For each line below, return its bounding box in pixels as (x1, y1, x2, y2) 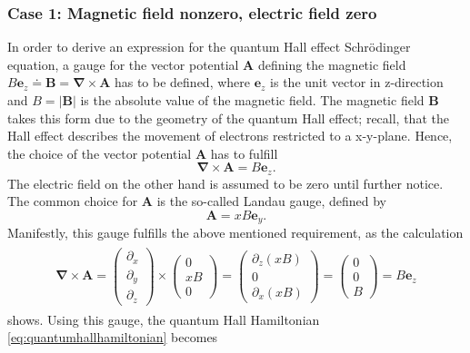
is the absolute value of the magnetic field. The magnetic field (80, 91, 425, 109)
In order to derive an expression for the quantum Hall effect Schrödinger (7, 37, 411, 56)
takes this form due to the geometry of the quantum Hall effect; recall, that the (7, 108, 449, 127)
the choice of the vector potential (7, 143, 192, 162)
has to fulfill (210, 143, 278, 162)
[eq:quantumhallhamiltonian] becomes (7, 328, 218, 347)
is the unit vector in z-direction (270, 73, 444, 92)
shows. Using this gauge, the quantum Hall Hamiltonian (7, 309, 320, 328)
